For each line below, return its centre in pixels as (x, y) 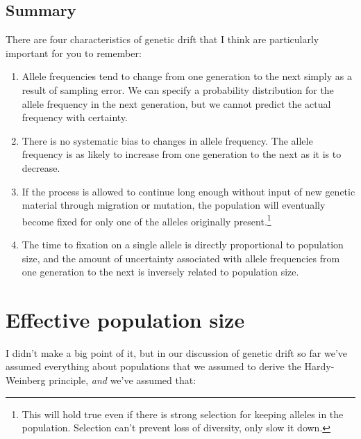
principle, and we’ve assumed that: (123, 380)
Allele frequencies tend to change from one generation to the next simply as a (187, 76)
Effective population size (125, 319)
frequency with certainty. (75, 117)
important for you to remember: (74, 53)
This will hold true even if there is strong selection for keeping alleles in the (183, 414)
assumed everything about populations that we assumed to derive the (153, 366)
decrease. (41, 167)
